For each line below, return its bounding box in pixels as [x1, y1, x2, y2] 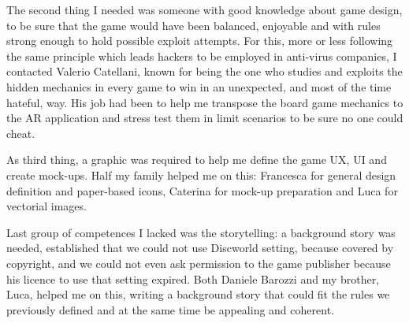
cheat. [6, 124, 35, 141]
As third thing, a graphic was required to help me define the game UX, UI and [6, 151, 387, 168]
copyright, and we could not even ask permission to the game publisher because [6, 254, 391, 271]
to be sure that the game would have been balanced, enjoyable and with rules [6, 17, 381, 33]
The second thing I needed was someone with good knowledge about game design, [6, 2, 403, 17]
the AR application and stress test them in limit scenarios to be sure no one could [6, 110, 403, 126]
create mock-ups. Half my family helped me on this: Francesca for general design [6, 166, 396, 183]
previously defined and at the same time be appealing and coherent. [6, 301, 334, 317]
